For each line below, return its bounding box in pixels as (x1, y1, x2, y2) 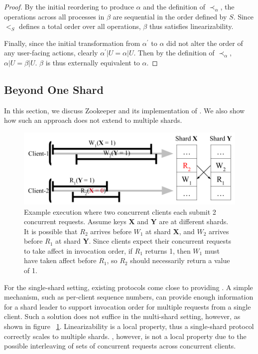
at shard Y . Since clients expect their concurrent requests (55, 236, 231, 246)
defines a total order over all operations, (19, 21, 141, 31)
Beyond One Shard (4, 81, 104, 97)
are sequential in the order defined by (113, 11, 227, 21)
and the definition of (143, 1, 206, 11)
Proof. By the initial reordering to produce (4, 1, 134, 11)
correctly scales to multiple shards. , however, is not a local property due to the (4, 331, 247, 341)
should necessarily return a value (130, 255, 230, 266)
